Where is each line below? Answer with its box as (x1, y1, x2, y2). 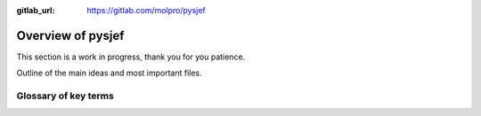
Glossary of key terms (16, 89, 115, 102)
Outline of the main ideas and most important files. (16, 67, 202, 79)
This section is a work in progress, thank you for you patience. (16, 51, 246, 62)
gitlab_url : (16, 5, 55, 15)
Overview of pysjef (16, 27, 125, 43)
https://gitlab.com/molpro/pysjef (86, 5, 207, 15)
